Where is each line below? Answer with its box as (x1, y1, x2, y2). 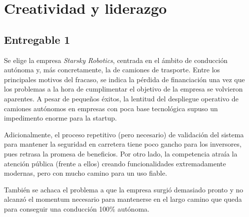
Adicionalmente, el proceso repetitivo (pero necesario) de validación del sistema (4, 129, 244, 139)
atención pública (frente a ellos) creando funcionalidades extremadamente (4, 158, 226, 168)
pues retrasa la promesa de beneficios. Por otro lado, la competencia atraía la (4, 148, 238, 158)
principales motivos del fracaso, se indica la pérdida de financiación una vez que (4, 74, 245, 84)
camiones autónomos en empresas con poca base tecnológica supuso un (4, 103, 218, 113)
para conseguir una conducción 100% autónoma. (4, 203, 149, 214)
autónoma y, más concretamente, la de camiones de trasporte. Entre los (4, 64, 220, 75)
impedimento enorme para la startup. (4, 113, 117, 123)
